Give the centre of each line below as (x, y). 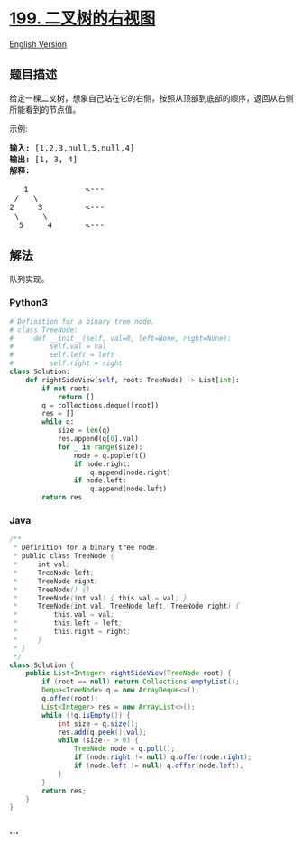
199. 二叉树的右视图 (82, 18)
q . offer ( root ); (70, 699)
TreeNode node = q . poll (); (124, 749)
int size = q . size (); (98, 724)
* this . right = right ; (72, 632)
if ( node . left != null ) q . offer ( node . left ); (159, 766)
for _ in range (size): (100, 447)
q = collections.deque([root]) (101, 405)
